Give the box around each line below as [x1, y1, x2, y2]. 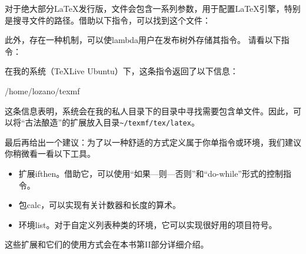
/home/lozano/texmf [5, 84, 80, 97]
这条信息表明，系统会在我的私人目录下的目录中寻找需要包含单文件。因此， [5, 104, 293, 117]
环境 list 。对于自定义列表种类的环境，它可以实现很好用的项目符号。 [18, 218, 277, 230]
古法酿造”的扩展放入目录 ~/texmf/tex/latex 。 [25, 116, 199, 128]
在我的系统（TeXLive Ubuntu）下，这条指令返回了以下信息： [5, 65, 238, 77]
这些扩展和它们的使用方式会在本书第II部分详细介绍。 [5, 238, 209, 250]
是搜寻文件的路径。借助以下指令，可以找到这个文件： [5, 14, 211, 26]
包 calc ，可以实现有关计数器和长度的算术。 [18, 199, 181, 211]
